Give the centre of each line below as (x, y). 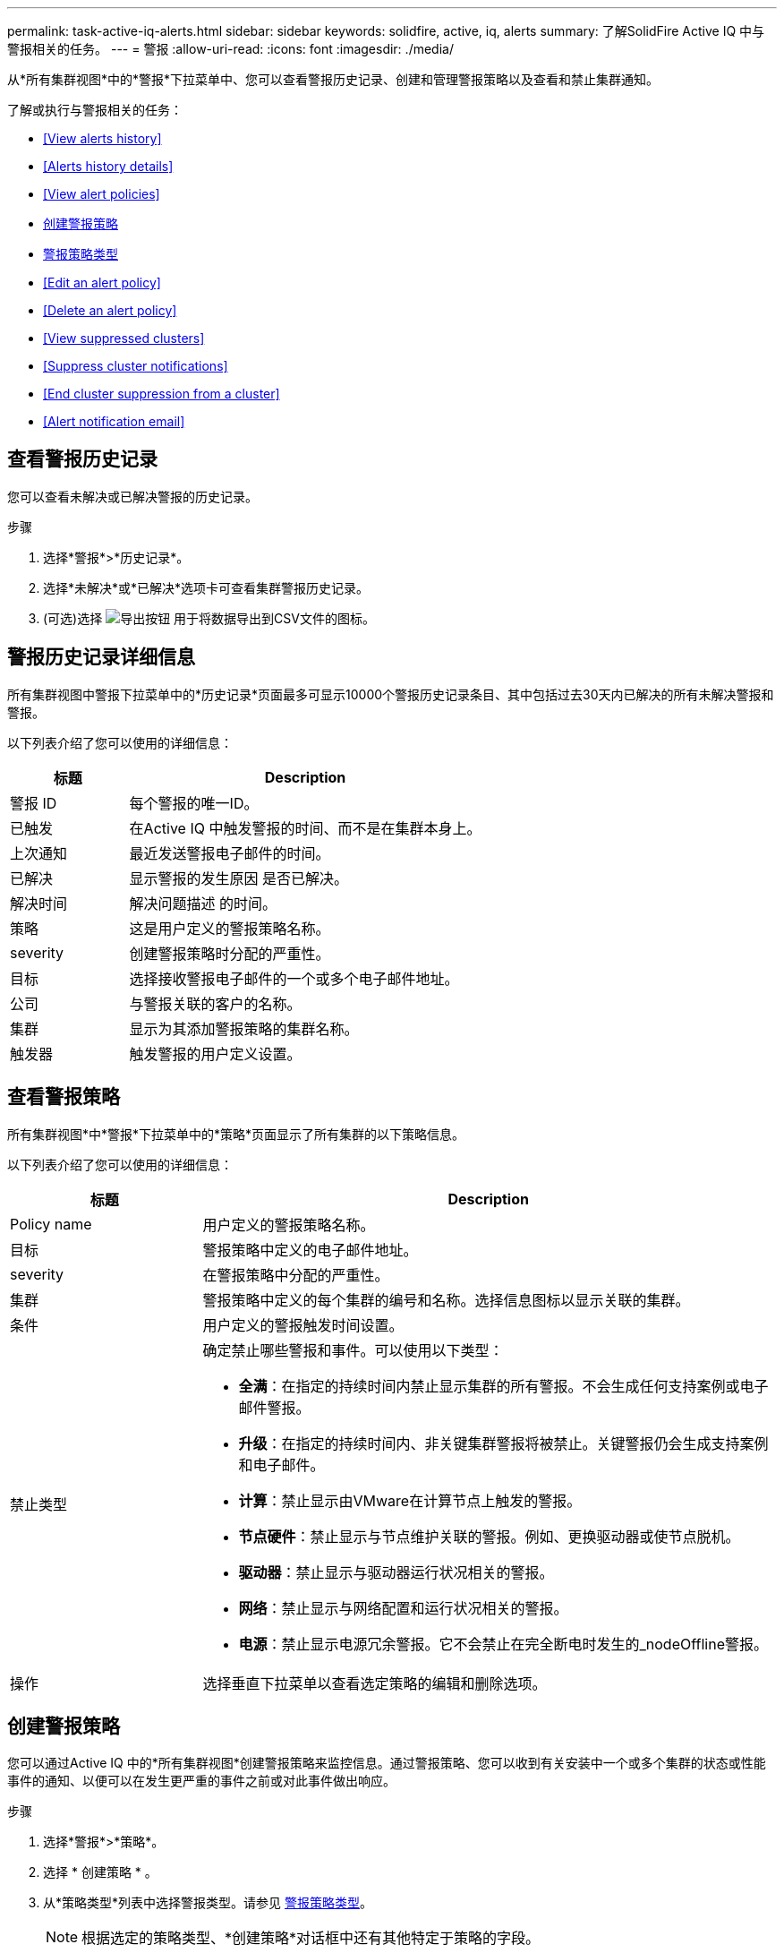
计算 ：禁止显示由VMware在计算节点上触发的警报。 (410, 1500)
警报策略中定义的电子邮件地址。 (310, 1250)
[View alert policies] (102, 194)
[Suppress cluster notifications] (136, 366)
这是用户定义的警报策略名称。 (230, 928)
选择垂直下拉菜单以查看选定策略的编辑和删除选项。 (375, 1683)
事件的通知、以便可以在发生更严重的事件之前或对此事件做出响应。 (201, 1781)
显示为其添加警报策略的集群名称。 (244, 1028)
